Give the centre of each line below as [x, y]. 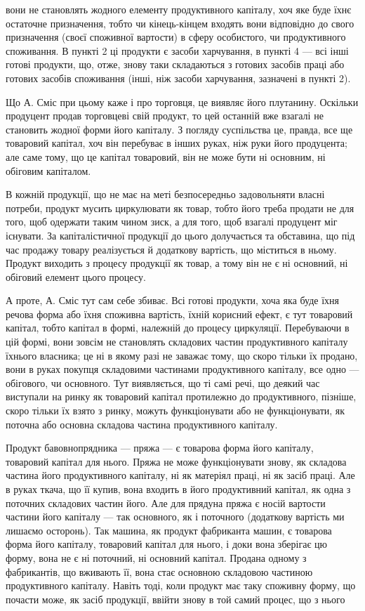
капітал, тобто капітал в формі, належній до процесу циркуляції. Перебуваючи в [178, 328]
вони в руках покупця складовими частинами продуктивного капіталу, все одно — [182, 369]
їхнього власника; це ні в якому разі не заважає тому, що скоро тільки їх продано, [182, 355]
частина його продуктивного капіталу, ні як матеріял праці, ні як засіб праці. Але [180, 475]
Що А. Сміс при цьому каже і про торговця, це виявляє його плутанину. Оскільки [182, 101]
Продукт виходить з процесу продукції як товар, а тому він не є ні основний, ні [177, 263]
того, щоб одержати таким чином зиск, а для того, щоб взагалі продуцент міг [172, 222]
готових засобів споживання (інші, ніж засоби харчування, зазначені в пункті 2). [178, 78]
